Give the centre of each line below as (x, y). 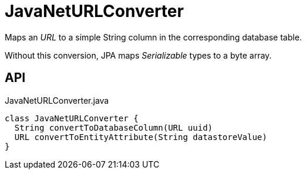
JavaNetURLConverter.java (57, 100)
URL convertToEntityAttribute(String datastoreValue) (141, 137)
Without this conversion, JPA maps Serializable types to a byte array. (138, 55)
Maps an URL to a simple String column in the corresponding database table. (153, 37)
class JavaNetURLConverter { (72, 118)
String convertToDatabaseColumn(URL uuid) (114, 127)
